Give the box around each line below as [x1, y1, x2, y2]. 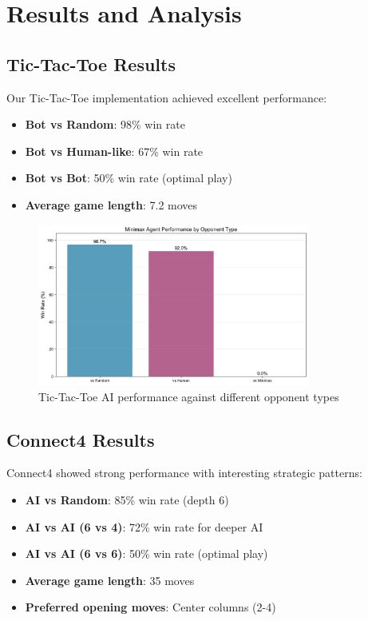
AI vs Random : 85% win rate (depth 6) [25, 491, 229, 508]
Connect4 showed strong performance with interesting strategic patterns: [6, 464, 362, 481]
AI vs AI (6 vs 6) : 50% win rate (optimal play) [25, 545, 268, 562]
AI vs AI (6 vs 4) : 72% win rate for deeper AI [25, 518, 263, 535]
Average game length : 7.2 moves [25, 196, 198, 213]
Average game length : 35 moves [25, 571, 195, 588]
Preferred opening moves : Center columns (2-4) [25, 599, 276, 615]
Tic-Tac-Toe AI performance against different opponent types [38, 388, 339, 404]
